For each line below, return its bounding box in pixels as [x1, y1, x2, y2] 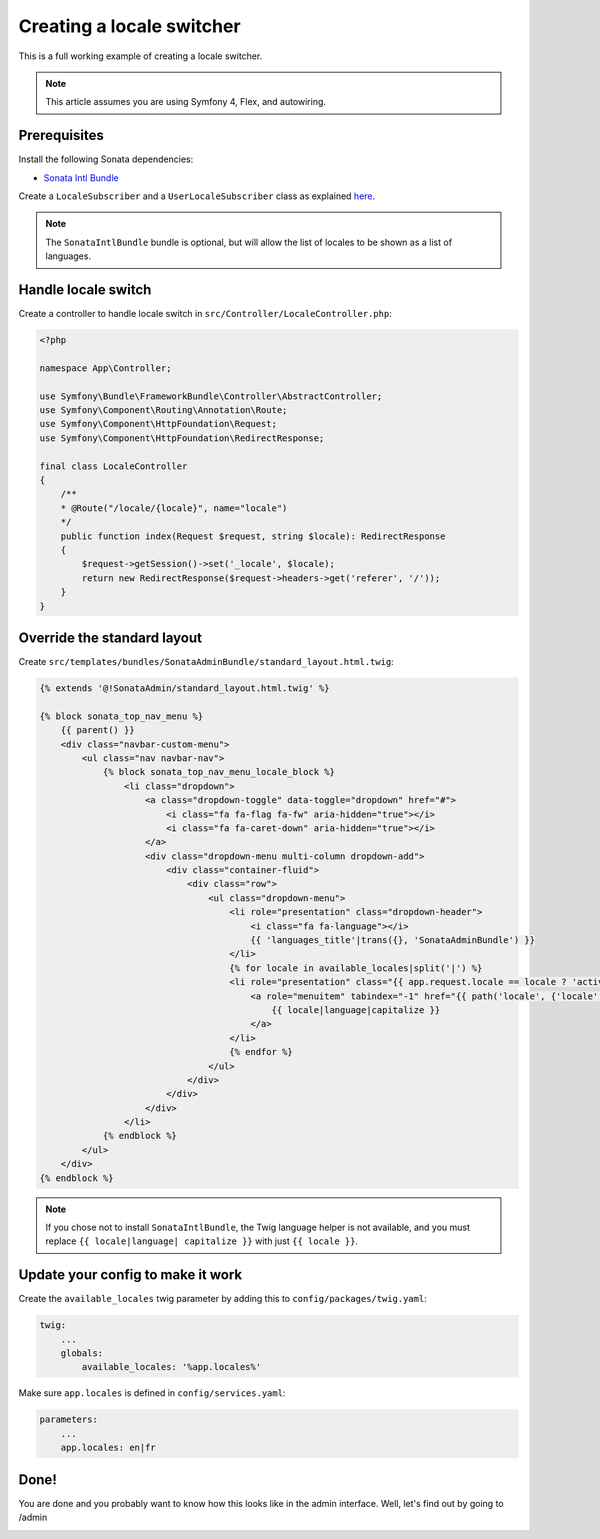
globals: [60, 1348, 104, 1359]
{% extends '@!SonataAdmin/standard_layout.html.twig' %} [39, 682, 330, 694]
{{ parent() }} [60, 725, 135, 736]
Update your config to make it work [18, 1266, 243, 1284]
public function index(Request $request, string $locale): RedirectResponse [60, 530, 446, 542]
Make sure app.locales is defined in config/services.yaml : [18, 1387, 286, 1399]
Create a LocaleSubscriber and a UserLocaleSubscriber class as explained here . [18, 190, 376, 202]
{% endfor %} [229, 1046, 294, 1058]
